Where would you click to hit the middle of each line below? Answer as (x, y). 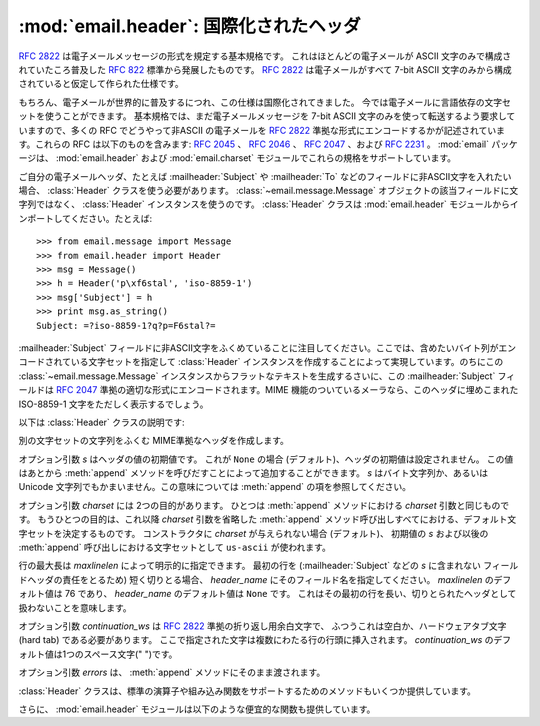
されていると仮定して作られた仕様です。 (101, 84)
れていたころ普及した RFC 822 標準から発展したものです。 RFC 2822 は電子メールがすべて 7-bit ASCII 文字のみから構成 (265, 69)
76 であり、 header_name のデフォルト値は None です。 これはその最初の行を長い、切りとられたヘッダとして (290, 594)
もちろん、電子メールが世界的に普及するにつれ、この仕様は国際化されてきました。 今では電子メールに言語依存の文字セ (265, 102)
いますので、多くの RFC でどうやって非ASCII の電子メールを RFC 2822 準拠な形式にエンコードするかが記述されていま (261, 130)
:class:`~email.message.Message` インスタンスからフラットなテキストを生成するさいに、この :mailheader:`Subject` (257, 376)
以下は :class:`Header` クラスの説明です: (101, 422)
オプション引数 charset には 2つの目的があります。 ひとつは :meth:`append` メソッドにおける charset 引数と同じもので (264, 505)
